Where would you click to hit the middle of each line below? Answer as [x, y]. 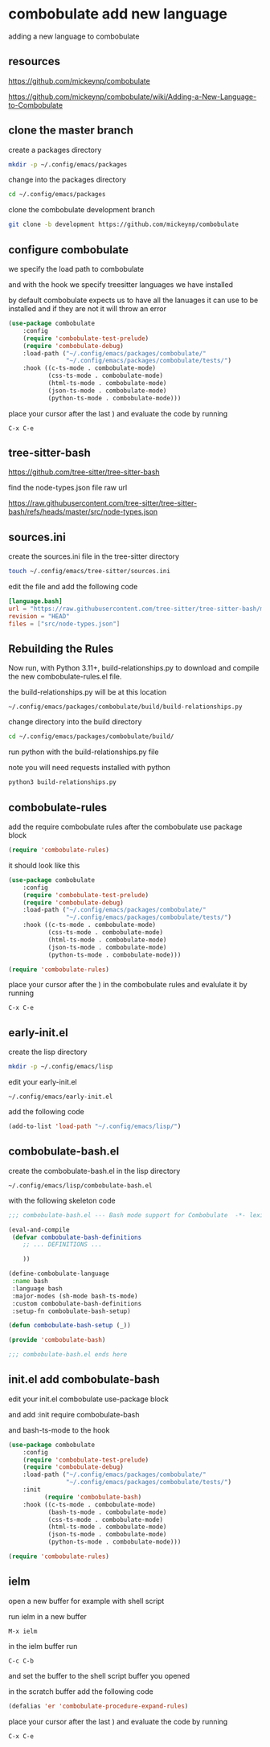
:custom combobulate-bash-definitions [77, 1303]
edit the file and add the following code [73, 587]
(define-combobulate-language [59, 1274]
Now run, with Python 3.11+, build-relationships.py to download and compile [134, 668]
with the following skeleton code [62, 1200]
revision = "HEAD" [39, 616]
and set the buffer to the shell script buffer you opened [99, 1675]
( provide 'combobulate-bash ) [57, 1340]
